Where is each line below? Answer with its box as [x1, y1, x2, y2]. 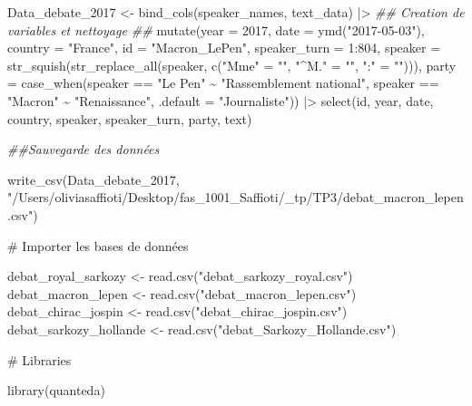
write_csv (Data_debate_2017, [7, 169, 180, 188]
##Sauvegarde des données [7, 140, 160, 159]
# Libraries [7, 350, 72, 369]
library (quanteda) [7, 381, 105, 400]
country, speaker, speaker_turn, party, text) [7, 109, 252, 128]
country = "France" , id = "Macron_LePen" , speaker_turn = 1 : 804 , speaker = [7, 38, 441, 57]
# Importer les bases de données [7, 236, 189, 255]
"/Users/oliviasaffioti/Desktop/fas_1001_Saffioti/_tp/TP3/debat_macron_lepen [7, 188, 464, 207]
